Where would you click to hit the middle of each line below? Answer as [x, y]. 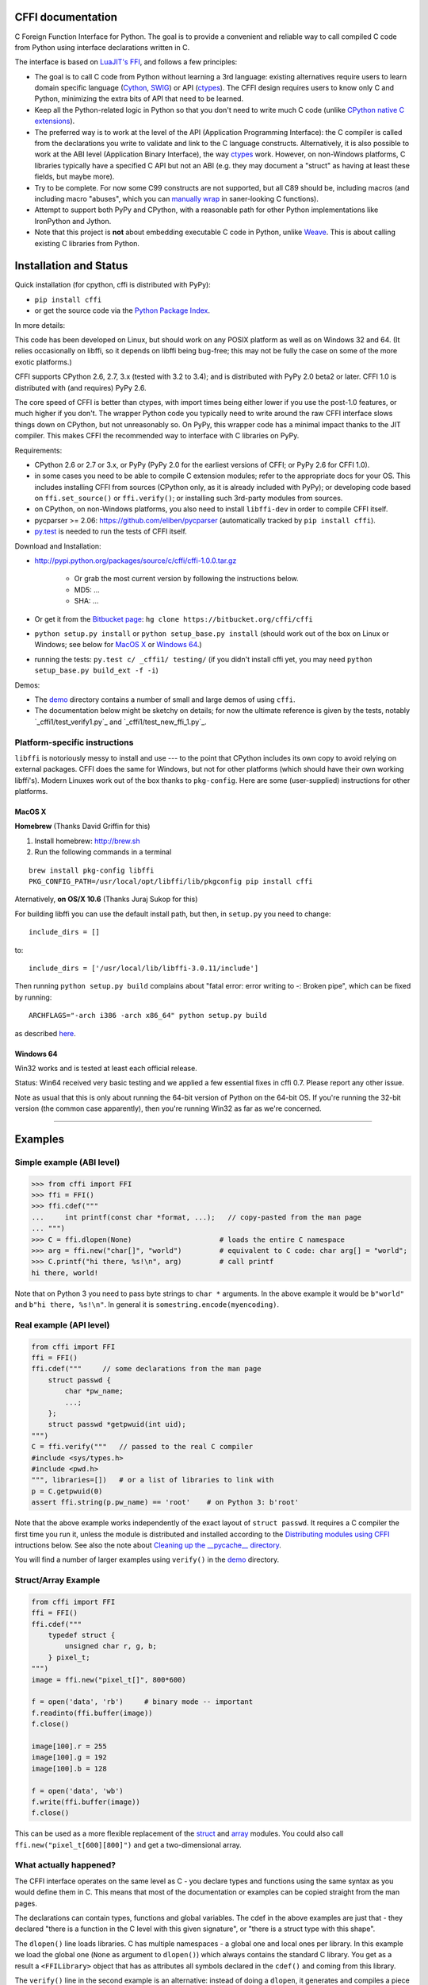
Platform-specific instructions [74, 742]
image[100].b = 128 [69, 1768]
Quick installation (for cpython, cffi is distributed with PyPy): [113, 285]
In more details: [40, 325]
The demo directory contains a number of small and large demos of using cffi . [165, 700]
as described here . [46, 1033]
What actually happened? [65, 1865]
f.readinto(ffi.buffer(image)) [92, 1713]
